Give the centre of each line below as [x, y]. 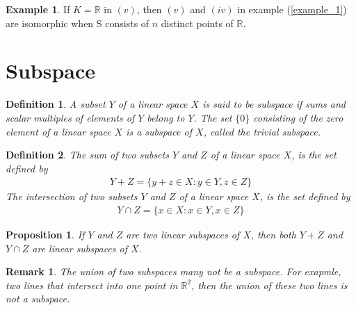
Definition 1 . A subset [56, 104]
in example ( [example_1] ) [292, 9]
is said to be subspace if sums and [274, 104]
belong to [166, 117]
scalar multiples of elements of [70, 117]
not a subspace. [38, 299]
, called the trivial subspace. [262, 131]
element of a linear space [58, 131]
